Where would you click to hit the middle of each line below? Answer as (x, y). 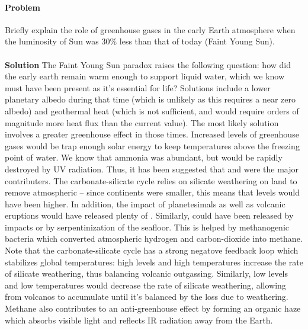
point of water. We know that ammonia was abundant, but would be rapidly (144, 157)
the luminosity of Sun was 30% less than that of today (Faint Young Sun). (140, 41)
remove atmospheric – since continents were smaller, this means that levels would (152, 192)
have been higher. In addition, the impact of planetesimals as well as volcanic (145, 204)
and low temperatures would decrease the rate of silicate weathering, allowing (145, 285)
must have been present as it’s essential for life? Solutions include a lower (138, 87)
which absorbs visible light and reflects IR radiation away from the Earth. (139, 320)
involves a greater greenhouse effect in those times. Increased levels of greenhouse (152, 134)
